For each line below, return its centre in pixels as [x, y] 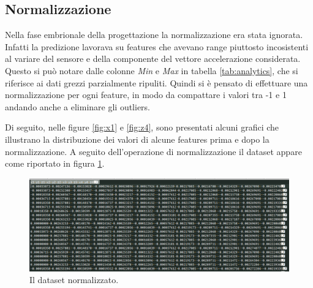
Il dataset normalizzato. [74, 280]
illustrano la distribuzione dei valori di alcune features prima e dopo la [137, 139]
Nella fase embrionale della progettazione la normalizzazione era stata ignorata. [154, 35]
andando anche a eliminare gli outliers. [78, 106]
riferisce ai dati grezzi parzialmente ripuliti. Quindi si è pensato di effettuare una [156, 82]
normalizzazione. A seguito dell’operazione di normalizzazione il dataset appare [153, 151]
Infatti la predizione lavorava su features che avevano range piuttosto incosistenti [157, 46]
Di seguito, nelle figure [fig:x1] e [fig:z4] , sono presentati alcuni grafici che [142, 127]
